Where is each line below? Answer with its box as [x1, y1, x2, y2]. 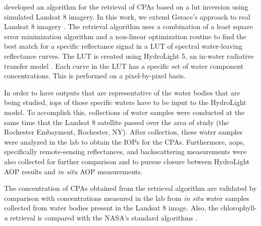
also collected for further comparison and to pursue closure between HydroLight [4, 156, 250, 166]
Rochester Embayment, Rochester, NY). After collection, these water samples [4, 127, 243, 137]
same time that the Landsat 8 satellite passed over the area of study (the [4, 117, 229, 127]
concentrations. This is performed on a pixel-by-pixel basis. [4, 70, 186, 81]
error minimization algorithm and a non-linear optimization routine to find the [4, 31, 246, 41]
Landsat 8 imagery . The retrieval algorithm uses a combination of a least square [4, 21, 253, 32]
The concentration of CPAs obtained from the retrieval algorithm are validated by [4, 183, 257, 193]
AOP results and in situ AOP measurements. [4, 166, 143, 176]
